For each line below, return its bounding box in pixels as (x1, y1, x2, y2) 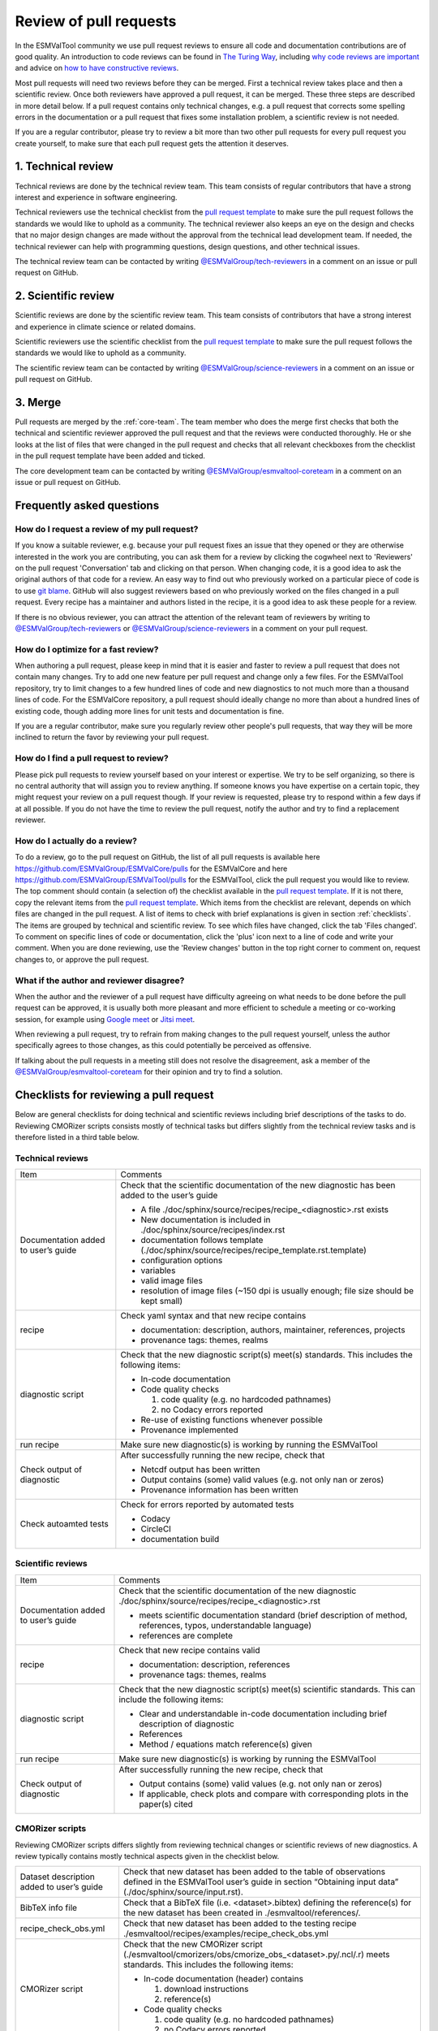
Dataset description (19, 1871, 95, 1882)
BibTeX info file (19, 1902, 77, 1913)
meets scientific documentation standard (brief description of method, (139, 1609, 408, 1621)
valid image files (140, 1275, 203, 1287)
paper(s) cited (139, 1798, 194, 1809)
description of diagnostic (139, 1718, 234, 1730)
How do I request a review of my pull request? (15, 523, 199, 535)
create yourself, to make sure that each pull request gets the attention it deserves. (15, 138, 290, 148)
